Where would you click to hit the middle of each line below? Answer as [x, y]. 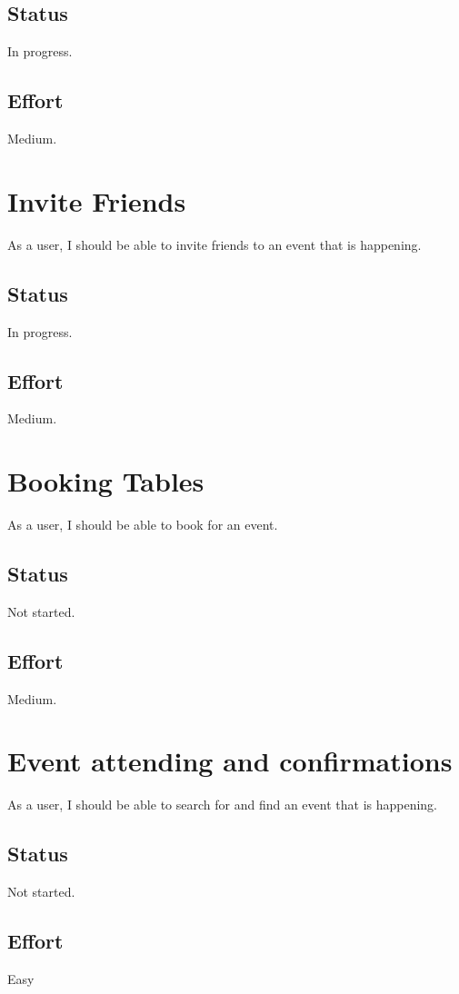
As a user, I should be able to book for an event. [143, 525]
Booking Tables [106, 481]
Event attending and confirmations [230, 761]
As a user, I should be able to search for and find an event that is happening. [223, 805]
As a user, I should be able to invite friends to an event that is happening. [215, 244]
